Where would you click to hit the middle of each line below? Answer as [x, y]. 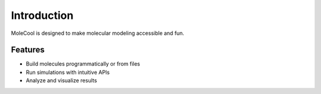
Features [28, 50]
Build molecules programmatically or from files [83, 64]
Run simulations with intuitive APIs [68, 72]
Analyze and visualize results [62, 80]
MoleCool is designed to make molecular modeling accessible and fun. [97, 33]
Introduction [42, 15]
